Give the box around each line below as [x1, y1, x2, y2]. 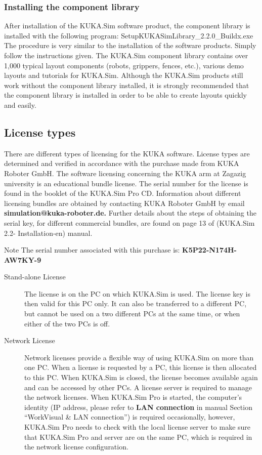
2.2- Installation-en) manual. [4, 227, 93, 238]
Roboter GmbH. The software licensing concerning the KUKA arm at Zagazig [4, 168, 246, 178]
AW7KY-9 [4, 254, 41, 265]
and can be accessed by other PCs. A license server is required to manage [24, 382, 252, 392]
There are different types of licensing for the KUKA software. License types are [4, 148, 250, 158]
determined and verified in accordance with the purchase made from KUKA [4, 158, 239, 169]
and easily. [4, 99, 36, 110]
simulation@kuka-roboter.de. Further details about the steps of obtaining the [4, 208, 256, 218]
